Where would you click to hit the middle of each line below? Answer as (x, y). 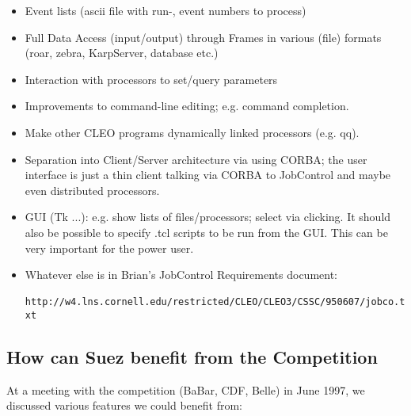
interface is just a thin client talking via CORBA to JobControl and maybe (208, 175)
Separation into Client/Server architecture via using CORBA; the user (196, 159)
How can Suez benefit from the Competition (192, 357)
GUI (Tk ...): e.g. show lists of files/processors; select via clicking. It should (208, 217)
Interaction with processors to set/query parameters (151, 79)
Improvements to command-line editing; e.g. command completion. (187, 106)
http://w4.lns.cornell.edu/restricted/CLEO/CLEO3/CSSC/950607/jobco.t (215, 302)
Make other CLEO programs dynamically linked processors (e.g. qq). (192, 132)
